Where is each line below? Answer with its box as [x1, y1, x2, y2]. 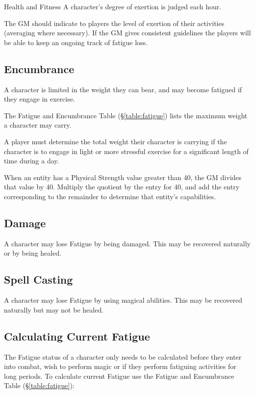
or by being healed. [4, 248, 62, 258]
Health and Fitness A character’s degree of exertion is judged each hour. [4, 1, 222, 11]
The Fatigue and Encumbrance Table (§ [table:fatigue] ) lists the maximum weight [4, 110, 248, 120]
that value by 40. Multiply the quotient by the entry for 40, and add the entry [4, 182, 240, 192]
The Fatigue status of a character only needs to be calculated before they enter [4, 351, 242, 362]
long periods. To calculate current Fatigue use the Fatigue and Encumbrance [4, 370, 234, 381]
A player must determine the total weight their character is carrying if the [4, 136, 227, 146]
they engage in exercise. [4, 94, 75, 104]
